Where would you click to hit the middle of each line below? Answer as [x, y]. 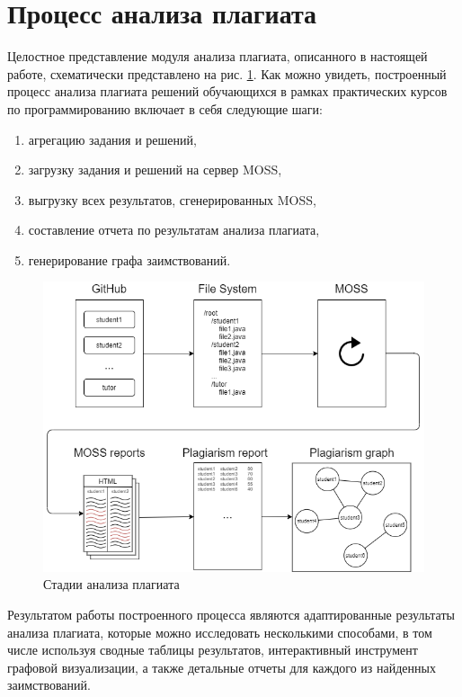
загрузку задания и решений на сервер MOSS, [155, 170]
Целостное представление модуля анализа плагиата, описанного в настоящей [218, 56]
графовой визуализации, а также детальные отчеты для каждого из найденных [222, 667]
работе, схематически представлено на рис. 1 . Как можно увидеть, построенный [227, 73]
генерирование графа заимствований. [129, 259]
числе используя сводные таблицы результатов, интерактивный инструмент [213, 650]
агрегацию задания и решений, [112, 139]
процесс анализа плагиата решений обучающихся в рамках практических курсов [227, 91]
